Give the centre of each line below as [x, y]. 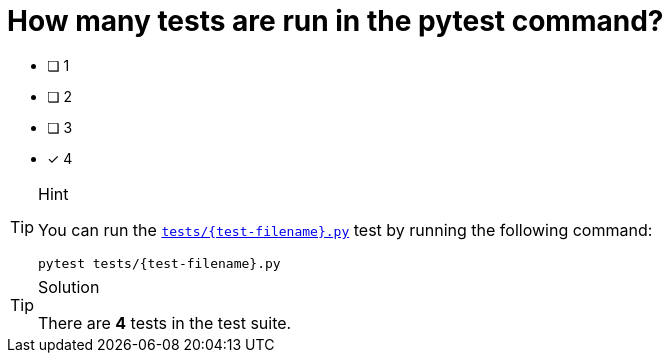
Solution [69, 286]
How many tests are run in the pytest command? [335, 21]
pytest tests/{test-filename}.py [159, 263]
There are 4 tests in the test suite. [165, 322]
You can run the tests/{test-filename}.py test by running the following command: [345, 229]
